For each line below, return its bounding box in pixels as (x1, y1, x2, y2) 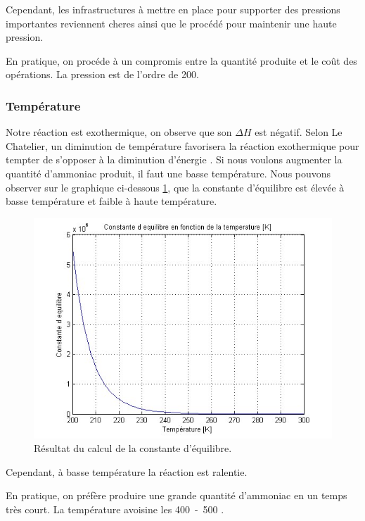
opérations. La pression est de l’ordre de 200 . (6, 67, 199, 82)
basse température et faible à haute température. (6, 194, 217, 208)
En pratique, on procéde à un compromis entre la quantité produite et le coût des (6, 53, 357, 68)
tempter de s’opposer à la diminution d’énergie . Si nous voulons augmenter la (6, 152, 342, 167)
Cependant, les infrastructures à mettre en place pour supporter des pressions (6, 2, 340, 16)
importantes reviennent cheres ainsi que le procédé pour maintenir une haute (6, 15, 337, 30)
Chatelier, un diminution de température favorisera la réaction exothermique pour (6, 138, 359, 153)
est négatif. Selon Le (255, 125, 342, 139)
